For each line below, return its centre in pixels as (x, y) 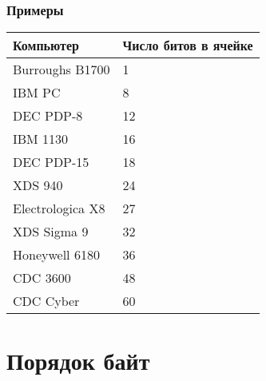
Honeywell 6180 (56, 255)
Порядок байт (78, 361)
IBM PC (37, 93)
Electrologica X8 (59, 208)
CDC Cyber (46, 301)
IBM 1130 (41, 139)
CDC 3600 (42, 278)
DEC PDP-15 (51, 162)
